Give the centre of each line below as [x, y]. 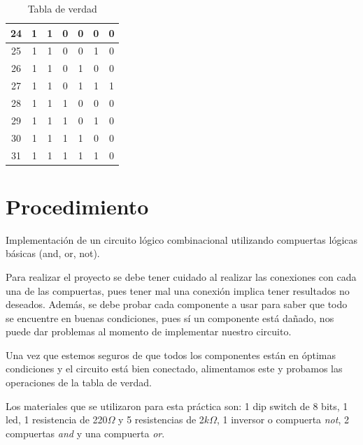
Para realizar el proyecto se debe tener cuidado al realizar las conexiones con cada [181, 276]
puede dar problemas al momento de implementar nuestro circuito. [149, 331]
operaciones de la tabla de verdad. [79, 382]
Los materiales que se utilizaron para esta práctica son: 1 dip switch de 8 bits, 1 [177, 406]
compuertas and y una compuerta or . [85, 433]
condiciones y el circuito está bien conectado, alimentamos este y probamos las [174, 369]
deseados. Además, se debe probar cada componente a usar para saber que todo [177, 304]
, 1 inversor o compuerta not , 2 [283, 420]
